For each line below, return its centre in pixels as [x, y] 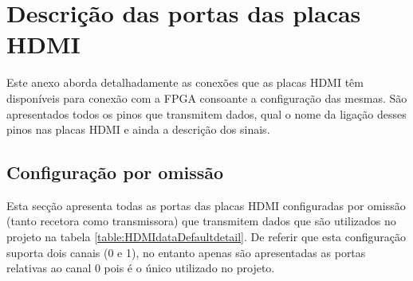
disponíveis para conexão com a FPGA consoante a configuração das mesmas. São [207, 98]
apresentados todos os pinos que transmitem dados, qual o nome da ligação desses [206, 113]
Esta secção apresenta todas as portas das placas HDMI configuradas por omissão [206, 205]
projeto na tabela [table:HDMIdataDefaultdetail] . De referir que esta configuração [206, 237]
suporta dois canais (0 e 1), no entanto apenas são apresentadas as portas [186, 252]
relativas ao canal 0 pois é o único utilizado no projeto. [141, 268]
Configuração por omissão [115, 172]
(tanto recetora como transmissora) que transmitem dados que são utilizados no [201, 221]
